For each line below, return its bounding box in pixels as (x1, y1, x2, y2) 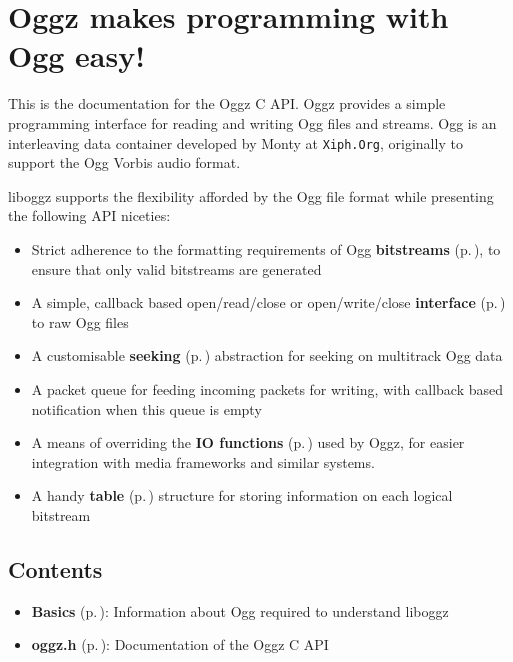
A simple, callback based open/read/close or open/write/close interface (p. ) (31, 292, 506, 313)
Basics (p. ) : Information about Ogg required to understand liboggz (31, 600, 449, 621)
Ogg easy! (8, 35, 146, 76)
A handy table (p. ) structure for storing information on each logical (31, 485, 453, 506)
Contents (8, 553, 103, 584)
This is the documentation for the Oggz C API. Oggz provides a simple (8, 93, 446, 114)
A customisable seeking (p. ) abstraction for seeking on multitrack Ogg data (31, 345, 503, 366)
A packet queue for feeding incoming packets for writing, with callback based (31, 378, 504, 399)
